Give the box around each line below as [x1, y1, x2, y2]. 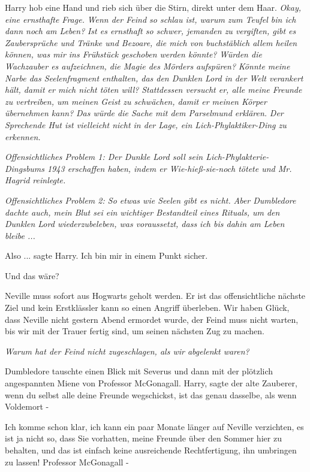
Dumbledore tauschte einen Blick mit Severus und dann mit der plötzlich [5, 365, 273, 377]
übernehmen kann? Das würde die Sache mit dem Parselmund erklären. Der [5, 107, 284, 119]
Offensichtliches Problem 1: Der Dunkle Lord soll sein [5, 150, 203, 163]
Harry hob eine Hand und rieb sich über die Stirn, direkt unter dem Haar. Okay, [5, 1, 301, 13]
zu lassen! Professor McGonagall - [5, 455, 129, 468]
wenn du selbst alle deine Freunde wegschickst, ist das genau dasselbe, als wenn [5, 388, 297, 401]
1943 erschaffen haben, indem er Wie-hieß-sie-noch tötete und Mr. [47, 162, 292, 174]
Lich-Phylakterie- [206, 150, 269, 163]
